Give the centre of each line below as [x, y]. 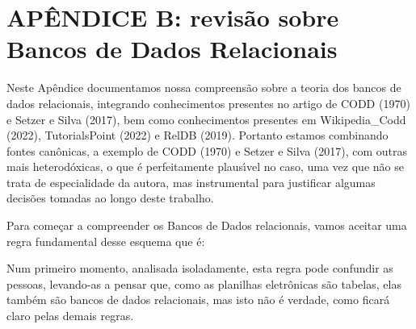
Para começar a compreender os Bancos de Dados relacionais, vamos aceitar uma [207, 225]
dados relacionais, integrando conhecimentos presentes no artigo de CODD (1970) [208, 103]
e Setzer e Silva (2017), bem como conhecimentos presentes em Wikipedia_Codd [206, 119]
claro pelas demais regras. [70, 316]
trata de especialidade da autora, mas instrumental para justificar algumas [191, 182]
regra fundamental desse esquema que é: [106, 241]
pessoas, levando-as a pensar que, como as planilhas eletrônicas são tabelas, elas [204, 283]
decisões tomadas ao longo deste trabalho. [110, 198]
